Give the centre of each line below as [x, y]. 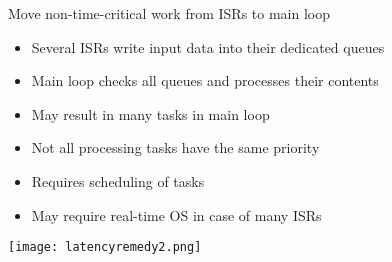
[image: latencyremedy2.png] [105, 247]
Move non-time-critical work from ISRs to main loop [169, 13]
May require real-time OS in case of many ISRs [176, 214]
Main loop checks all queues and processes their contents [205, 80]
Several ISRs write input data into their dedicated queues [208, 46]
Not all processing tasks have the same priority [175, 147]
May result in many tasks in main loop [150, 113]
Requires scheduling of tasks [118, 180]
